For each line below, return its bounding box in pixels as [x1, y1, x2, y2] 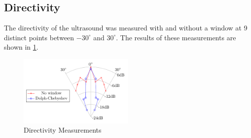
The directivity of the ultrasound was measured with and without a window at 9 [4, 23, 248, 33]
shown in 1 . [4, 42, 38, 52]
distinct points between [4, 32, 74, 42]
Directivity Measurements [24, 125, 102, 135]
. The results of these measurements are [116, 32, 236, 42]
